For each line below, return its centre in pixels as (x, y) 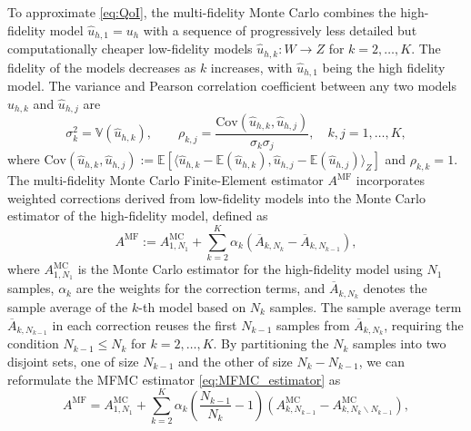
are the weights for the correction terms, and (200, 288)
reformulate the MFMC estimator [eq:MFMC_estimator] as (174, 379)
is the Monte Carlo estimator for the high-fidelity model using (250, 269)
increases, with (251, 67)
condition (33, 343)
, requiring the (424, 324)
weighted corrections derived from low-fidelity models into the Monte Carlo (216, 197)
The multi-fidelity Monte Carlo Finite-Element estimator (165, 180)
